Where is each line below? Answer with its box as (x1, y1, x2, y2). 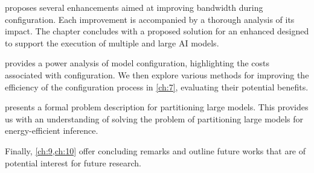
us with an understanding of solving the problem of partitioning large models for (5, 112, 304, 125)
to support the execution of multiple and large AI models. (5, 36, 219, 49)
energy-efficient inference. (5, 124, 98, 137)
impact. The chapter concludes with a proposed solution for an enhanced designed (5, 25, 309, 37)
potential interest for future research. (5, 156, 141, 169)
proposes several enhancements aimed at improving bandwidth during (5, 1, 263, 13)
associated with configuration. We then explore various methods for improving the (5, 68, 309, 81)
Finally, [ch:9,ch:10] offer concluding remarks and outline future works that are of (5, 144, 306, 157)
